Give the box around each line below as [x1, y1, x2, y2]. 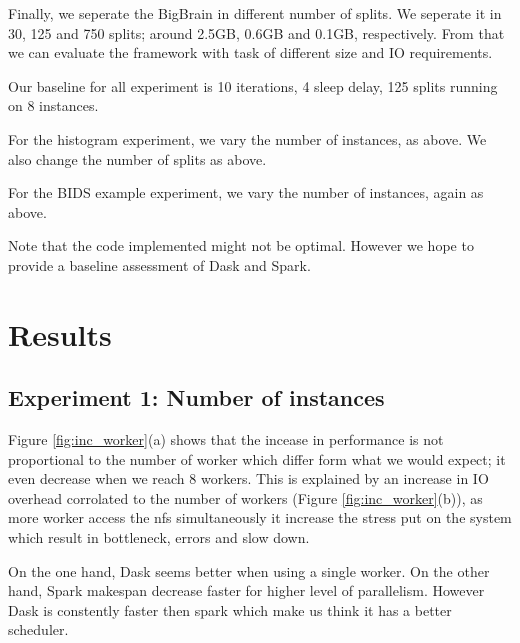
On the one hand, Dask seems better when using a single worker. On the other [8, 560, 490, 581]
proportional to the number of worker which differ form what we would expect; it [8, 448, 506, 469]
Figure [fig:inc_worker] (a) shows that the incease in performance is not [8, 429, 444, 450]
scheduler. [8, 619, 69, 640]
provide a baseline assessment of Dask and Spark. [8, 254, 311, 275]
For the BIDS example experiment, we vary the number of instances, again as [8, 182, 484, 203]
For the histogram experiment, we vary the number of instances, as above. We [8, 128, 487, 149]
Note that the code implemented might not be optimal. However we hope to [8, 235, 474, 256]
